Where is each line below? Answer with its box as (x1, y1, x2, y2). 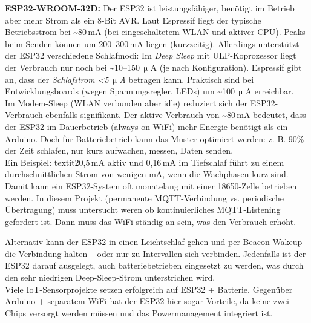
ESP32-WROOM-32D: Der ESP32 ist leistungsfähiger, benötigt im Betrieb (5, 2, 295, 14)
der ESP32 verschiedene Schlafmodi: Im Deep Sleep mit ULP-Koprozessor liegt (5, 49, 296, 62)
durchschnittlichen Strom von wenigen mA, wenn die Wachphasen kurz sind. (5, 168, 289, 180)
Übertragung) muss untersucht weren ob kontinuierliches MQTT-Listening (5, 203, 281, 216)
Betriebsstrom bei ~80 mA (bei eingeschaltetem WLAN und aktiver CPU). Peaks (5, 25, 306, 38)
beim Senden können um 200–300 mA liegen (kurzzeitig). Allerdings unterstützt (5, 37, 300, 50)
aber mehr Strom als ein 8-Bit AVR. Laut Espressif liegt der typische (5, 13, 261, 26)
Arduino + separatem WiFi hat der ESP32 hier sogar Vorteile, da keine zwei (5, 295, 289, 307)
